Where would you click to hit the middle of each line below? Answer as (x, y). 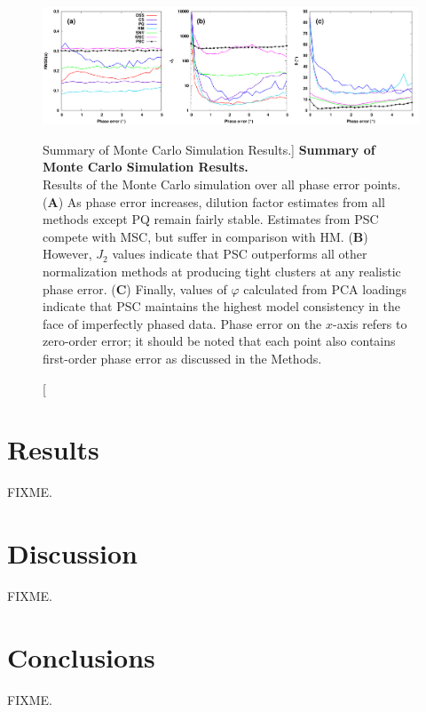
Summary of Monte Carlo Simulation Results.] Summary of (209, 149)
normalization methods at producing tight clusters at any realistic (222, 271)
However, (67, 254)
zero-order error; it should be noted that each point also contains (219, 341)
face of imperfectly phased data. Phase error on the (182, 323)
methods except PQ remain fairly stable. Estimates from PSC (211, 219)
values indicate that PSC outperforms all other (240, 254)
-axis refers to (370, 323)
